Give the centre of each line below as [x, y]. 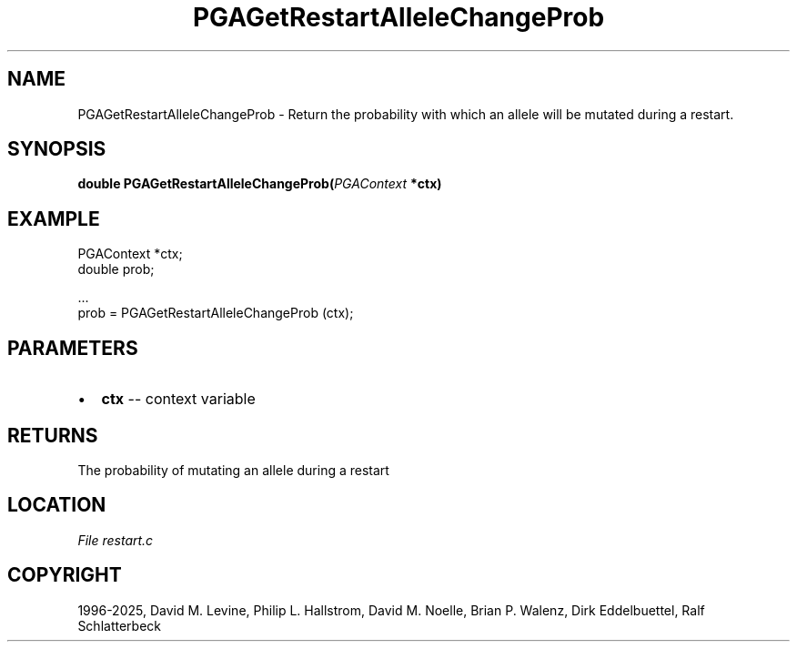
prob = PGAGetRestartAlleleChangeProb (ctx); [216, 313]
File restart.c [116, 540]
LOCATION [57, 505]
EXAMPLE [54, 218]
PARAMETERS [73, 348]
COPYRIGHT [65, 575]
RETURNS [53, 435]
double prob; [116, 269]
